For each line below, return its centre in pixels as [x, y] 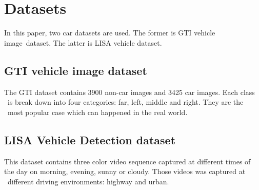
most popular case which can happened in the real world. [97, 112]
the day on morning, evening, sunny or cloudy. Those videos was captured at [125, 171]
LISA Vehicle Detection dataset [90, 139]
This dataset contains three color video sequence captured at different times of [127, 161]
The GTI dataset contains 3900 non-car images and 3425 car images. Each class [129, 92]
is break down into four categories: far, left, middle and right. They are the [125, 102]
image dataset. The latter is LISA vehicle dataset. [83, 42]
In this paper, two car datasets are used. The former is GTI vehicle [110, 33]
